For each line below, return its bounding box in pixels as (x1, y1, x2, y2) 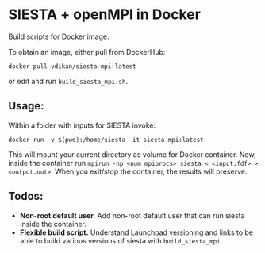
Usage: (8, 99, 45, 113)
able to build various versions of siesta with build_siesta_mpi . (19, 236, 223, 245)
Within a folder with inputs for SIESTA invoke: (8, 121, 156, 130)
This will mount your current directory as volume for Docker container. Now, (8, 149, 256, 159)
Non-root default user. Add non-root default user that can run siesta (19, 210, 245, 220)
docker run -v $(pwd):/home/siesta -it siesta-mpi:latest (8, 136, 204, 144)
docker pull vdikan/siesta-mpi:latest (8, 62, 136, 71)
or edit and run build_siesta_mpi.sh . (8, 76, 129, 86)
